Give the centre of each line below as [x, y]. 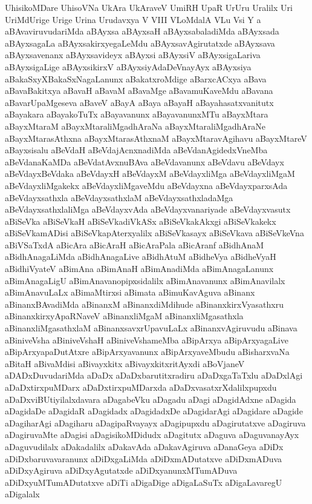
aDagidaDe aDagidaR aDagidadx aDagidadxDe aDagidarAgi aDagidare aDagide [154, 411]
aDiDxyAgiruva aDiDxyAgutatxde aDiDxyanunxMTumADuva [121, 470]
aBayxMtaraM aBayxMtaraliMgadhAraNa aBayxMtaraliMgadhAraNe [135, 126]
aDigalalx [22, 494]
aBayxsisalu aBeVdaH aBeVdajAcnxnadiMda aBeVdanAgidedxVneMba [136, 150]
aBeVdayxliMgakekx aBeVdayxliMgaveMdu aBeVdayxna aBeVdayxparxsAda [146, 185]
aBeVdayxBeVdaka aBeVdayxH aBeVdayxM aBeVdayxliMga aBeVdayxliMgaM [150, 174]
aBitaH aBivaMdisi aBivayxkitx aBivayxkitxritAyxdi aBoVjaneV [125, 363]
